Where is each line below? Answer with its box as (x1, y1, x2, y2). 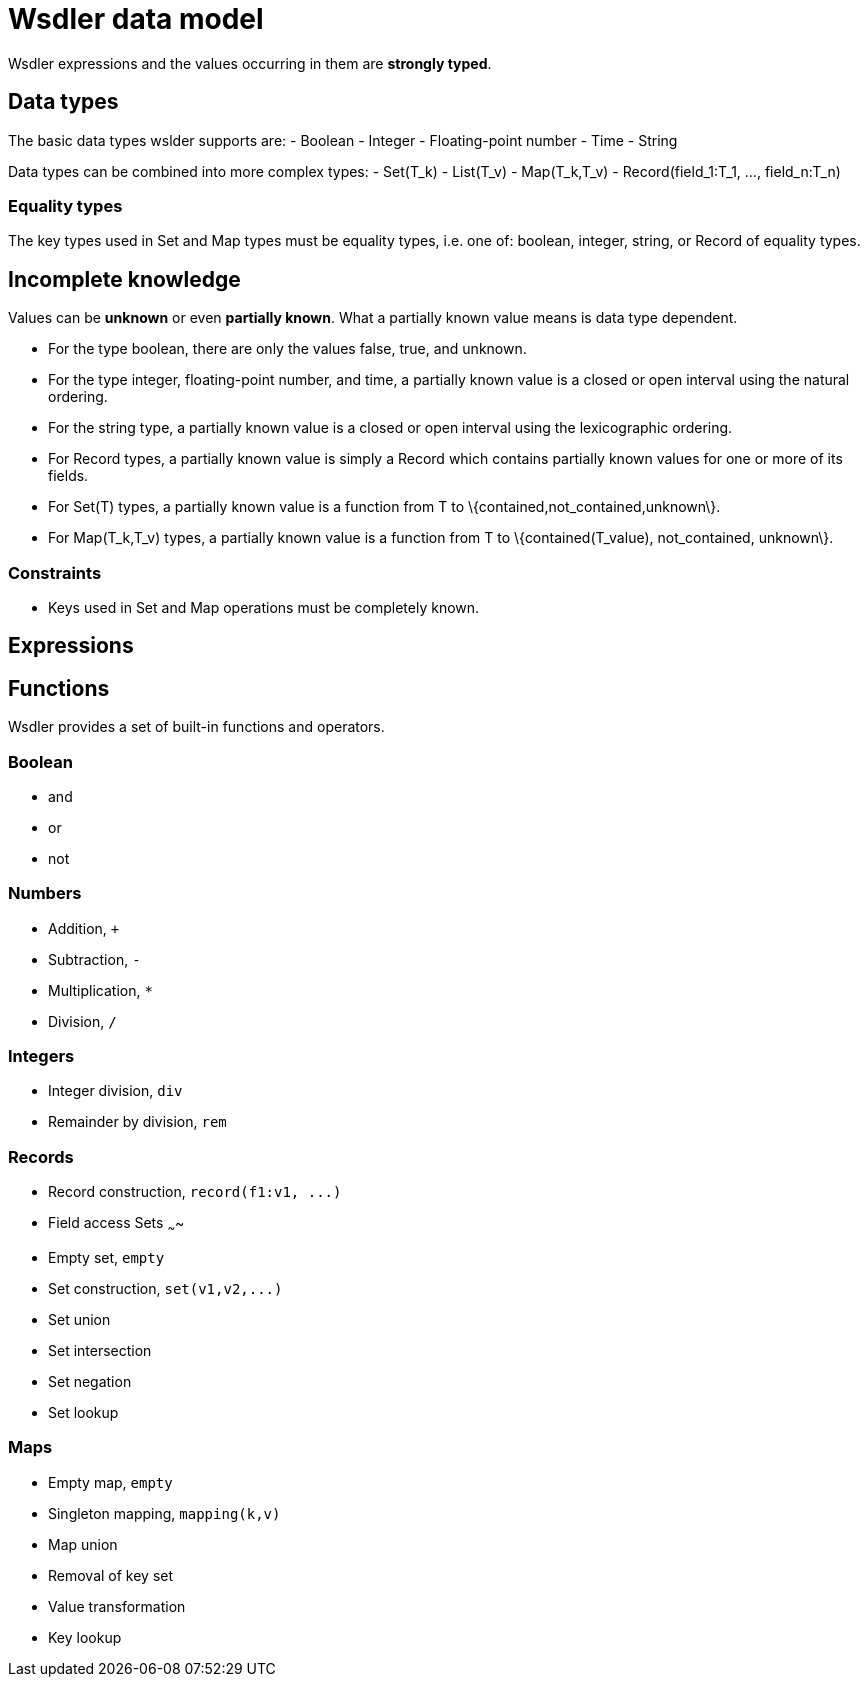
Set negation (48, 1373, 132, 1390)
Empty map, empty (48, 1473, 173, 1491)
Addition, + (48, 919, 120, 937)
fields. (48, 467, 89, 485)
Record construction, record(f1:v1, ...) (48, 1183, 342, 1201)
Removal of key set (48, 1566, 174, 1584)
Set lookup (48, 1404, 119, 1421)
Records (8, 1146, 74, 1167)
